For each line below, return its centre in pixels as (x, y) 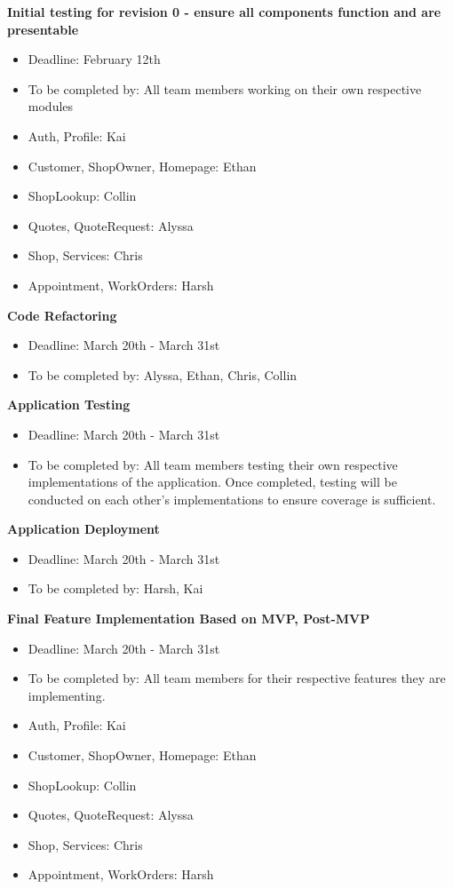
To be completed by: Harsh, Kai (115, 588)
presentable (43, 29)
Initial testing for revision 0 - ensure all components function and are (224, 12)
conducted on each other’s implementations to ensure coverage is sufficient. (232, 499)
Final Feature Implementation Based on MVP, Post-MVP (189, 619)
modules (51, 106)
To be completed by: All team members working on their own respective (225, 88)
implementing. (67, 695)
